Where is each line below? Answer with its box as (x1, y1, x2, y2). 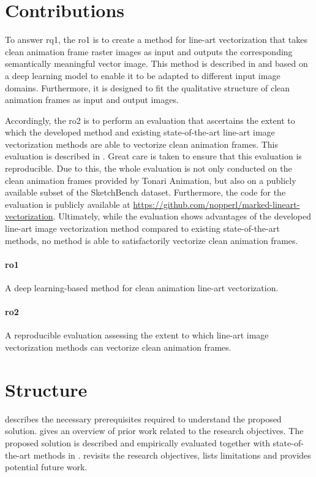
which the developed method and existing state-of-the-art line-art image (5, 126, 275, 139)
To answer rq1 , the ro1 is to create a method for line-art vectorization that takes (5, 33, 308, 46)
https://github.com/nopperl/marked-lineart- (133, 197, 300, 210)
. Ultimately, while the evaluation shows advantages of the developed (53, 210, 311, 223)
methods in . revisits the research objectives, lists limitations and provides (33, 448, 311, 461)
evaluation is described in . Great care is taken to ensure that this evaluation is (5, 150, 302, 162)
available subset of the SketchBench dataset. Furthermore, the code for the (5, 186, 286, 199)
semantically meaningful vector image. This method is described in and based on (5, 57, 308, 70)
